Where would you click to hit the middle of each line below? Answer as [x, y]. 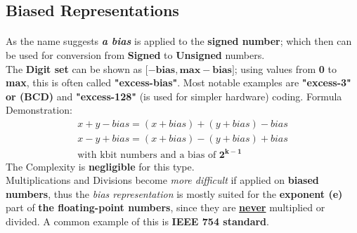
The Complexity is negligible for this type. [100, 166]
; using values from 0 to [285, 68]
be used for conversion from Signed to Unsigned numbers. [135, 54]
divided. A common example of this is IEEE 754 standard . [137, 221]
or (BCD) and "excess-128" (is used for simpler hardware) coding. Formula [174, 96]
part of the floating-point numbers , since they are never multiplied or [165, 207]
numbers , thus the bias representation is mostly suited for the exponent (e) [174, 193]
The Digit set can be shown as [74, 68]
